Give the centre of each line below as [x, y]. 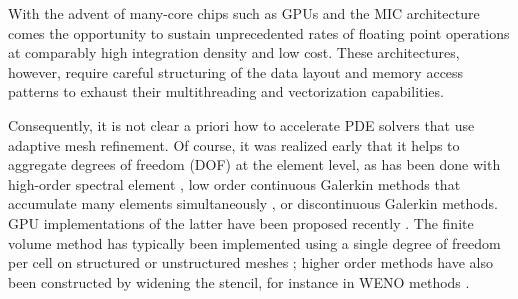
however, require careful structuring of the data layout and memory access [236, 71]
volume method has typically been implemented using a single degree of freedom [254, 242]
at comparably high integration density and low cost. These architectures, [234, 52]
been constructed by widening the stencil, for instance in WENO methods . [239, 281]
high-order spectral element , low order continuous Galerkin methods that [234, 183]
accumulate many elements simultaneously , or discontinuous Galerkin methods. [253, 203]
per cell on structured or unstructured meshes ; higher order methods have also [250, 262]
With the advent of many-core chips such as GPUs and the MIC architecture [244, 13]
